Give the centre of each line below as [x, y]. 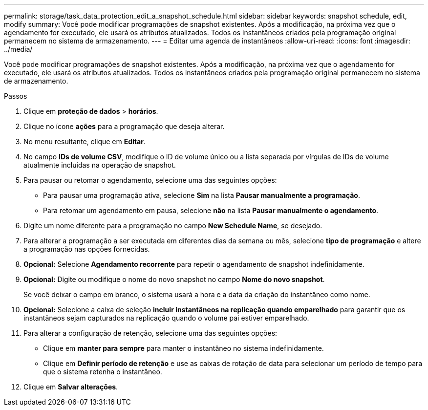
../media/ [18, 49]
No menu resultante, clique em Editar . [85, 141]
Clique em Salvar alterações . [71, 387]
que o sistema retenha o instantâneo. [103, 372]
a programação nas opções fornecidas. [87, 249]
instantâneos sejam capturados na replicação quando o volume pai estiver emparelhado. [166, 318]
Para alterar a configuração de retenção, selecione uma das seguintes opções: [150, 333]
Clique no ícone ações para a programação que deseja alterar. [124, 126]
